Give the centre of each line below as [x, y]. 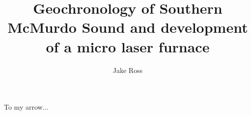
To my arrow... [26, 107]
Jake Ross [128, 70]
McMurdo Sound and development [128, 27]
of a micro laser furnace [128, 46]
